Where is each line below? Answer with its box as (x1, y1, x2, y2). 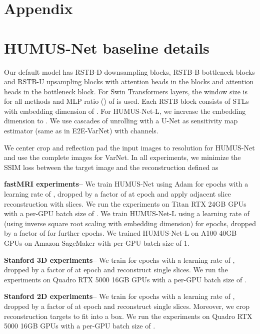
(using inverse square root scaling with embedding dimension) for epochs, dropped (4, 218, 256, 228)
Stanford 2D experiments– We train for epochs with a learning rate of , (4, 291, 235, 301)
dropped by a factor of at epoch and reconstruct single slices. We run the (4, 264, 228, 275)
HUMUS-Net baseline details (4, 37, 209, 58)
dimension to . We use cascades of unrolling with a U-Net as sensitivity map (4, 115, 238, 126)
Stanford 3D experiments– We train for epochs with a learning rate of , (4, 254, 235, 265)
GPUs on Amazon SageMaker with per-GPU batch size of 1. (4, 238, 189, 248)
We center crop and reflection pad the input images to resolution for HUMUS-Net (4, 142, 255, 152)
